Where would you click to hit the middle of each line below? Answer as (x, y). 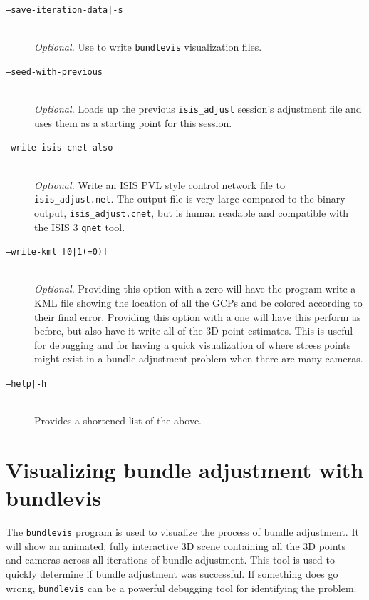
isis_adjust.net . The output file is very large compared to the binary (190, 199)
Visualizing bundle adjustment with (185, 470)
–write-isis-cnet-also (59, 148)
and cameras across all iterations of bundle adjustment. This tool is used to (170, 560)
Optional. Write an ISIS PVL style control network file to (160, 184)
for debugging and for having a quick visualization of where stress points (193, 344)
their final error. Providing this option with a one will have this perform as (198, 316)
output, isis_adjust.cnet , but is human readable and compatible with (191, 212)
